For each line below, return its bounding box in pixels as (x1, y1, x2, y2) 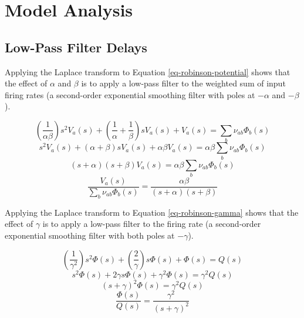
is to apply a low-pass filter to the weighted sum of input (81, 77, 286, 89)
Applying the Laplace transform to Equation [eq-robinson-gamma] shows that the (5, 206, 299, 218)
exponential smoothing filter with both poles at (5, 229, 175, 241)
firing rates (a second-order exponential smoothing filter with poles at (5, 88, 255, 101)
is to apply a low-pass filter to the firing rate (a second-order (42, 217, 261, 230)
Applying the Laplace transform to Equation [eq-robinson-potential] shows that (5, 65, 291, 78)
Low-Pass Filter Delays (5, 38, 147, 56)
